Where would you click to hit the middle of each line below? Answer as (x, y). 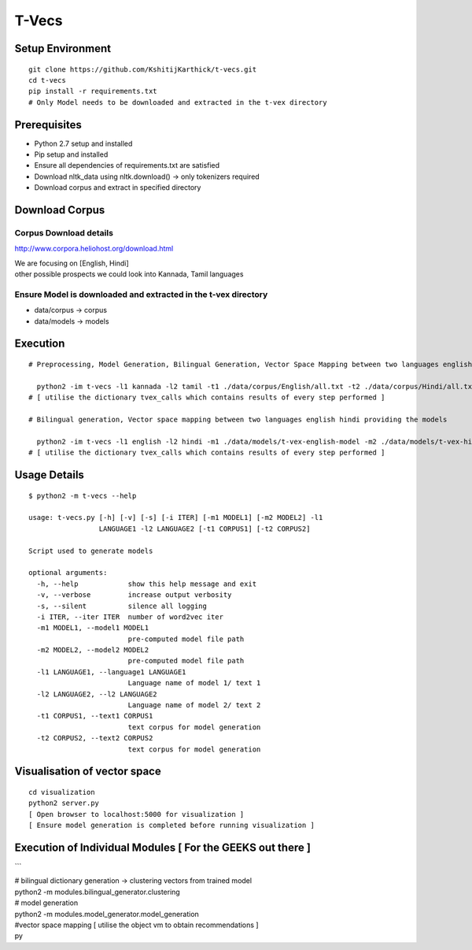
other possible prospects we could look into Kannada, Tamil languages (129, 274)
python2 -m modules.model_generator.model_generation (107, 914)
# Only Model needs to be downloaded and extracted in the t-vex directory (178, 102)
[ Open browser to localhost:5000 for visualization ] (136, 814)
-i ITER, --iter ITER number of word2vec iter (130, 617)
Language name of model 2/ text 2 (194, 705)
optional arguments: (68, 573)
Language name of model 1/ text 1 (194, 683)
